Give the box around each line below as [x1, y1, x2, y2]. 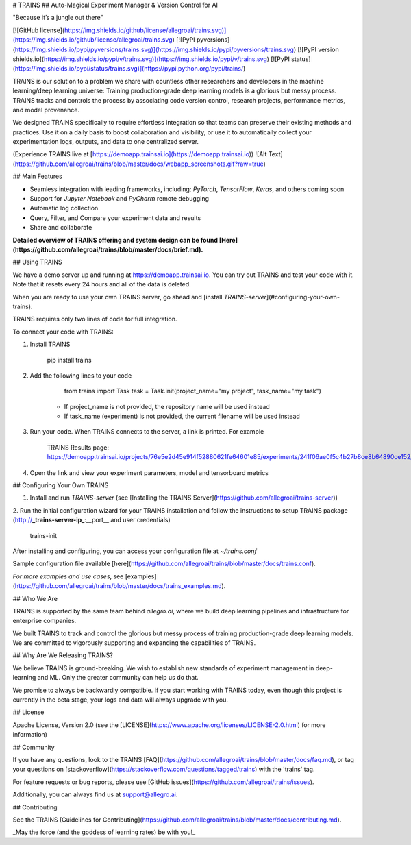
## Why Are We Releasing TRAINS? [12, 651, 113, 659]
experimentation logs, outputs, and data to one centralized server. [12, 138, 199, 146]
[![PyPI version [297, 45, 339, 53]
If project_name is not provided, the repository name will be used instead [64, 402, 270, 411]
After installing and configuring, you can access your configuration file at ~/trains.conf [12, 547, 257, 555]
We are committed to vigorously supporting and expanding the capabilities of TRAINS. [12, 639, 256, 647]
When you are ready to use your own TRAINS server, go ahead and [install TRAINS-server [12, 293, 267, 301]
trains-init [29, 531, 58, 539]
